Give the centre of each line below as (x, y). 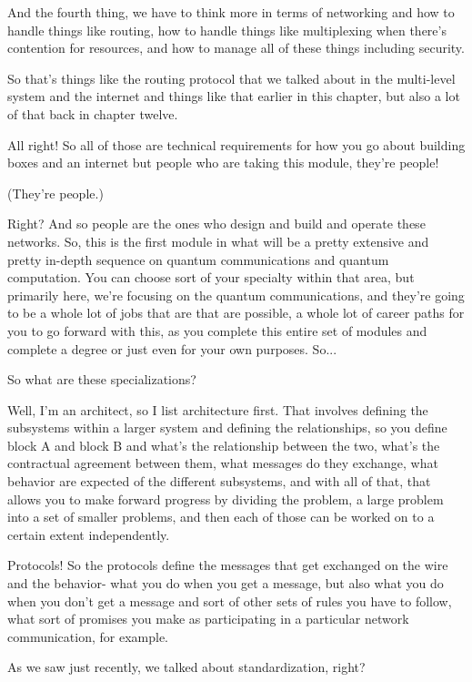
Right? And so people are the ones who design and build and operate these (216, 224)
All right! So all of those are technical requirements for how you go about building (236, 144)
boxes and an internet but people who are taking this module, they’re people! (223, 163)
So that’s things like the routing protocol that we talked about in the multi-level (231, 78)
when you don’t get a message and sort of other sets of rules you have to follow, (230, 601)
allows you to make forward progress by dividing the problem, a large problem (226, 499)
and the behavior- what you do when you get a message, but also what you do (226, 583)
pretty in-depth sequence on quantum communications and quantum (198, 259)
